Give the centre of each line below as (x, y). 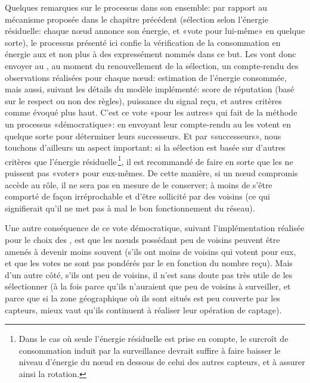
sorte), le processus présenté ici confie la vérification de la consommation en (143, 42)
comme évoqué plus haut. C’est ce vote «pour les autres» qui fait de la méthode (151, 112)
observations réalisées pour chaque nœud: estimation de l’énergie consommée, (146, 77)
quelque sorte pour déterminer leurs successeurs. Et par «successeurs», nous (143, 136)
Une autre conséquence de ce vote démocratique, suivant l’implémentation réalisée (155, 228)
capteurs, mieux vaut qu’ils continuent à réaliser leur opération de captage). (143, 309)
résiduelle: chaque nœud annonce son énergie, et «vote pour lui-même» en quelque (155, 31)
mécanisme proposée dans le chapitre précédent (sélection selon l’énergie (137, 19)
